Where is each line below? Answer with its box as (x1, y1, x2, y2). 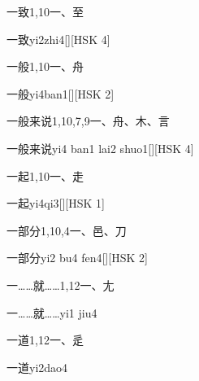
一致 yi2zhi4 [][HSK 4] (6, 30, 110, 47)
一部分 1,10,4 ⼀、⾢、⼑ (6, 221, 127, 239)
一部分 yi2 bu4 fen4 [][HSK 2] (6, 249, 148, 266)
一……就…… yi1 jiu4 (6, 304, 97, 321)
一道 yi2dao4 (6, 358, 68, 375)
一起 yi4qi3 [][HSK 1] (6, 195, 105, 212)
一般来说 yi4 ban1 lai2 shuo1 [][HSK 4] (6, 139, 194, 156)
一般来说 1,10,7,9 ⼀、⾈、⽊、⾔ (6, 112, 170, 129)
